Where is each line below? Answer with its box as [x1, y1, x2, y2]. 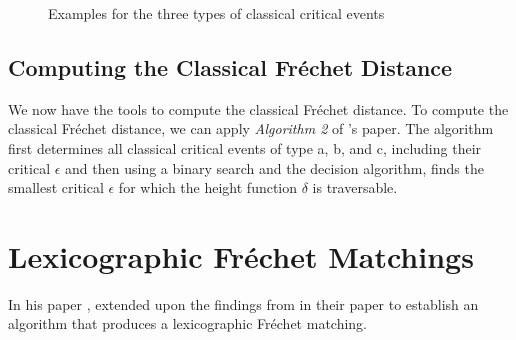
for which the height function [118, 177, 298, 198]
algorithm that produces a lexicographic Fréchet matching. [8, 313, 368, 334]
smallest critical [8, 177, 104, 198]
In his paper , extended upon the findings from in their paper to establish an [8, 293, 479, 314]
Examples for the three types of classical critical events [48, 3, 385, 23]
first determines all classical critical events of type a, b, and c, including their [8, 137, 482, 158]
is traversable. [312, 177, 398, 198]
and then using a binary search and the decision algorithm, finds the [65, 157, 484, 178]
